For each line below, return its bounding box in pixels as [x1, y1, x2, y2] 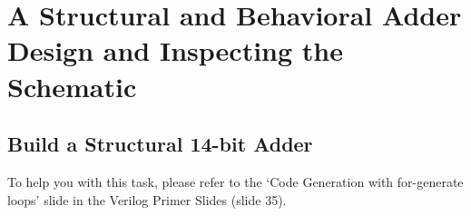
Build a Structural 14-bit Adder [7, 130, 313, 158]
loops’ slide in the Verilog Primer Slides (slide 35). [7, 190, 287, 209]
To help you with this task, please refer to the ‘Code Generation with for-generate [7, 172, 464, 191]
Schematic [7, 67, 137, 104]
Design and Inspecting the [7, 32, 343, 69]
